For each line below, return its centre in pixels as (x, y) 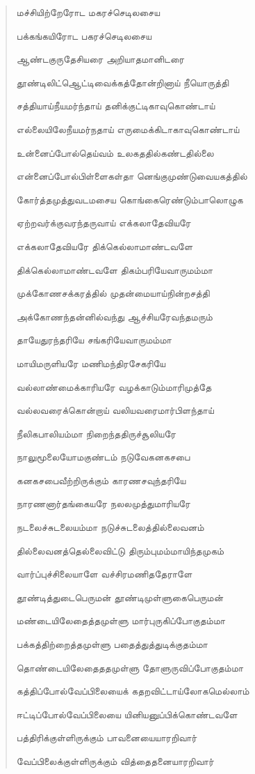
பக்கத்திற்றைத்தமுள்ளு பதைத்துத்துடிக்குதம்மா (112, 644)
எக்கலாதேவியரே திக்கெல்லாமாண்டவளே (105, 246)
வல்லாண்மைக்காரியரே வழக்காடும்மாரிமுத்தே (114, 386)
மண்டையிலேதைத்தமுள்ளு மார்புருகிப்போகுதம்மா (121, 620)
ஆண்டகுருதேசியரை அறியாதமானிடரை (100, 59)
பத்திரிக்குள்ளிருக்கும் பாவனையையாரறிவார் (107, 737)
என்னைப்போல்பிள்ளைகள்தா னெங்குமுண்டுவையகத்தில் (132, 176)
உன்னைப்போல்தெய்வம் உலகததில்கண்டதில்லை (115, 152)
